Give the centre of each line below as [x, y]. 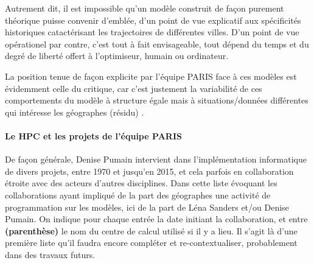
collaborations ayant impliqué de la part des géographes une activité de [138, 195]
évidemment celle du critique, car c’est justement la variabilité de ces [134, 88]
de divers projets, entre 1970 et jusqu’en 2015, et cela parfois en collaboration [149, 171]
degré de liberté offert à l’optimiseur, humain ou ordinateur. [117, 56]
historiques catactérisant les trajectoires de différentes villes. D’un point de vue [152, 32]
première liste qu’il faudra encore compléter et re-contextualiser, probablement [151, 243]
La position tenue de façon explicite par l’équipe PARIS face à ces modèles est [151, 76]
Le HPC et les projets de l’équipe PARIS [93, 135]
